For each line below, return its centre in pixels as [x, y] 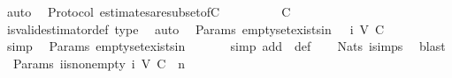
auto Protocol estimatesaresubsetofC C [149, 11]
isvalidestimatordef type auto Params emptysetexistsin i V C [195, 28]
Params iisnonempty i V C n [99, 63]
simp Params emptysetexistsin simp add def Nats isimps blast [226, 46]
